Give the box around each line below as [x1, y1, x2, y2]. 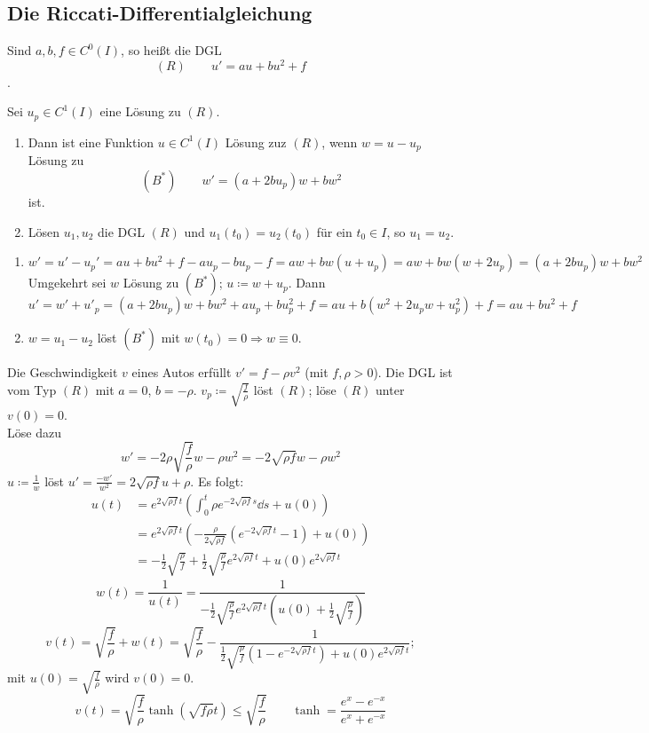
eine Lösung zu [99, 102, 181, 121]
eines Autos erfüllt [131, 363, 232, 382]
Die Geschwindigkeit [7, 363, 118, 382]
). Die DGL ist [373, 363, 453, 382]
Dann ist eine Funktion [28, 132, 154, 151]
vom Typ [7, 380, 57, 398]
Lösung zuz [225, 132, 287, 151]
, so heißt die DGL [121, 41, 222, 59]
